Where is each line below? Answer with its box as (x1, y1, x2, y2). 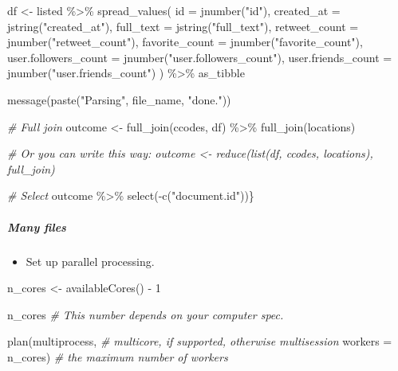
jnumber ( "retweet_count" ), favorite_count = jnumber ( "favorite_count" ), (7, 33, 363, 50)
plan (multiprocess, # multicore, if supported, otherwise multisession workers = (7, 333, 392, 350)
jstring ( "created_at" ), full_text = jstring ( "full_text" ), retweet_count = (7, 18, 359, 34)
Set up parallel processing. (26, 252, 155, 269)
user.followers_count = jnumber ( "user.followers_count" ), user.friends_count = (7, 49, 392, 65)
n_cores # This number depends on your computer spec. (7, 306, 284, 322)
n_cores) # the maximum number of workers (7, 348, 228, 365)
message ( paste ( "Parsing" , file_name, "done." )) (7, 91, 231, 107)
